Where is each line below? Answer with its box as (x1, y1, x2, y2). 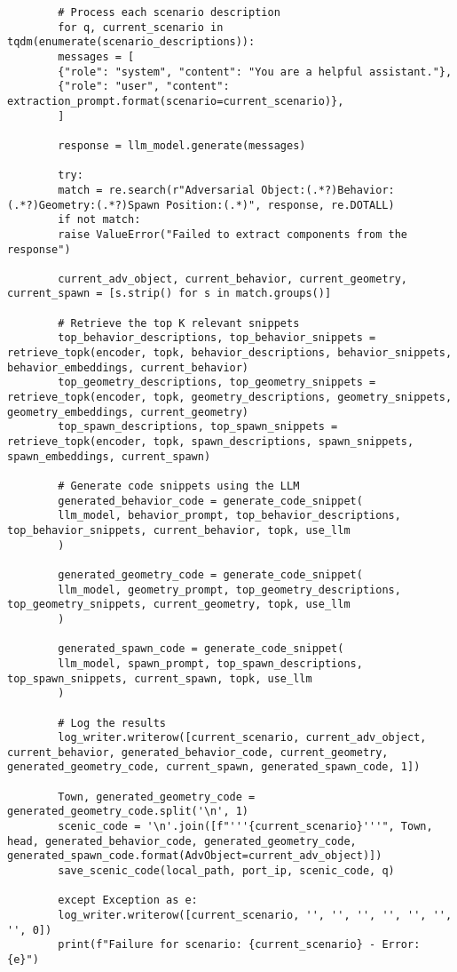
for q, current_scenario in (58, 20, 224, 34)
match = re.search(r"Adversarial (58, 183, 256, 196)
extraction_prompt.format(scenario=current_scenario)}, (7, 94, 344, 108)
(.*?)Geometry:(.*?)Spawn (7, 198, 160, 211)
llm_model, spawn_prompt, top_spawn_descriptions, (58, 657, 363, 670)
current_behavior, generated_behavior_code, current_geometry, (7, 745, 389, 759)
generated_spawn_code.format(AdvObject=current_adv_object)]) (7, 849, 382, 863)
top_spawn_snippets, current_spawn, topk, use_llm (7, 672, 312, 685)
